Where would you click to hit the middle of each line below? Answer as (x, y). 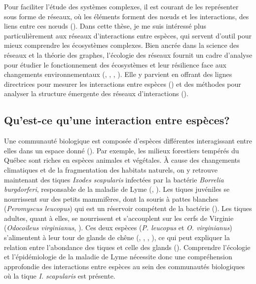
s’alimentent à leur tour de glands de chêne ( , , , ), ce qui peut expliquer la (117, 237)
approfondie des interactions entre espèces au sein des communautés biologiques (125, 266)
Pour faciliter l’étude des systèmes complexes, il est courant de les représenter (121, 6)
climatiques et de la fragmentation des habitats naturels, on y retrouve (111, 169)
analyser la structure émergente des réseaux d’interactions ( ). (96, 93)
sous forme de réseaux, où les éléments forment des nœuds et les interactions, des (127, 16)
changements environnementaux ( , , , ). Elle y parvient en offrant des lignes (118, 74)
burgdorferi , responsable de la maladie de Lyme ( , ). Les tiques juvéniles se (117, 189)
